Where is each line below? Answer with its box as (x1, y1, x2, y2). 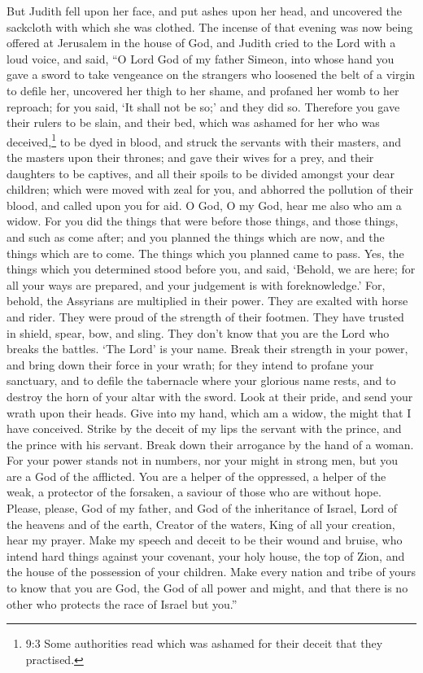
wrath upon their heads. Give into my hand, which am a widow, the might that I (7, 404, 412, 421)
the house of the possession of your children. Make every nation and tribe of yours (7, 563, 416, 580)
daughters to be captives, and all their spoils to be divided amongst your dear (7, 164, 395, 181)
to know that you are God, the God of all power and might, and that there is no (7, 579, 408, 597)
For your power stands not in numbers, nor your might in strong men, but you (7, 452, 399, 469)
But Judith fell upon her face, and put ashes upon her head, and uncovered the (7, 2, 403, 19)
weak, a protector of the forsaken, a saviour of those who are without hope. (7, 483, 382, 500)
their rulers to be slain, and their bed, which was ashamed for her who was (7, 114, 380, 131)
